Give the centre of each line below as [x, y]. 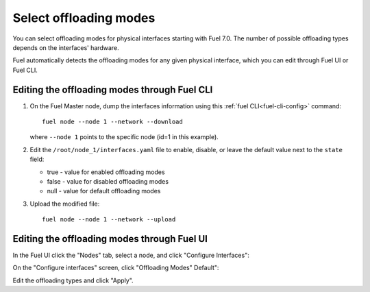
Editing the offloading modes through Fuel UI [110, 239]
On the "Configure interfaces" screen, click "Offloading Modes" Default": [116, 268]
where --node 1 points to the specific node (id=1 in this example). [124, 137]
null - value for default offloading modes [104, 191]
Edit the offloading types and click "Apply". [73, 280]
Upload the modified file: [65, 204]
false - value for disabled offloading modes [108, 181]
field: [37, 159]
